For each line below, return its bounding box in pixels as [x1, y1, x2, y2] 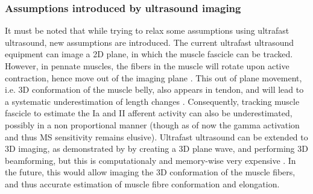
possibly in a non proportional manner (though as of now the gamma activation [5, 118, 300, 131]
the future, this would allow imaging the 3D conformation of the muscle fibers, [5, 166, 296, 178]
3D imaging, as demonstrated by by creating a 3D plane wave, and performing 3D [5, 142, 308, 155]
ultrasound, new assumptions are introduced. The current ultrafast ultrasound [5, 36, 294, 48]
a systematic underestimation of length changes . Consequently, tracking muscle [5, 95, 300, 107]
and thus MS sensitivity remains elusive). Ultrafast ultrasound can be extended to [5, 130, 308, 143]
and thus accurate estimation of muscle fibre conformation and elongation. [5, 177, 280, 190]
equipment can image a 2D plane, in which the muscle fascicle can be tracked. [5, 48, 293, 60]
